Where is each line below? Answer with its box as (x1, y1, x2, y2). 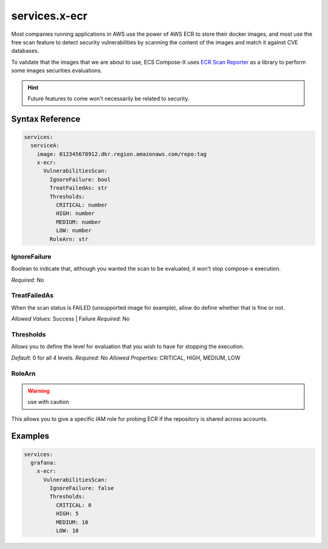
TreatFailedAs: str (49, 185, 108, 191)
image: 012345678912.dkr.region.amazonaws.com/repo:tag (36, 151, 207, 157)
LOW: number (55, 227, 92, 234)
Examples (11, 431, 50, 442)
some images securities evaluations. (11, 67, 103, 74)
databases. (11, 47, 39, 55)
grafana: (30, 459, 56, 466)
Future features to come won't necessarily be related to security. (27, 95, 190, 102)
